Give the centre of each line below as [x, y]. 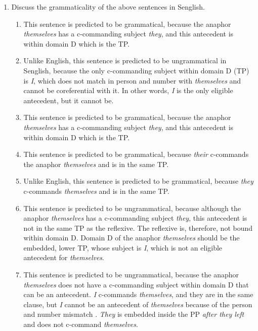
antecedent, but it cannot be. [69, 100]
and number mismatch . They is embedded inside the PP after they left [134, 314]
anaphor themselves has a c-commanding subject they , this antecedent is [135, 218]
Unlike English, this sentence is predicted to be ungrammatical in [125, 60]
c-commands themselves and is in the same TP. [96, 191]
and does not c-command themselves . [81, 324]
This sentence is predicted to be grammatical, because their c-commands [136, 154]
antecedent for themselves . [64, 257]
